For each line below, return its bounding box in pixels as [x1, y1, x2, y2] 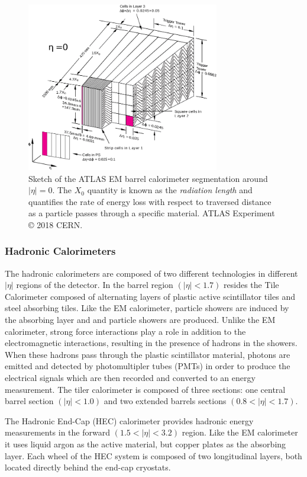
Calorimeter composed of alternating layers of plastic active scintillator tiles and [5, 290, 295, 302]
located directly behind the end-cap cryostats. [5, 461, 171, 473]
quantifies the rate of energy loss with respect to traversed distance [28, 195, 272, 207]
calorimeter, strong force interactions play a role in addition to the [5, 325, 246, 337]
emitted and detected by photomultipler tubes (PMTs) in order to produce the [5, 360, 290, 372]
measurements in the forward [5, 426, 110, 438]
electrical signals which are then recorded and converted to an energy [5, 372, 256, 384]
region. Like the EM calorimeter [182, 426, 298, 438]
